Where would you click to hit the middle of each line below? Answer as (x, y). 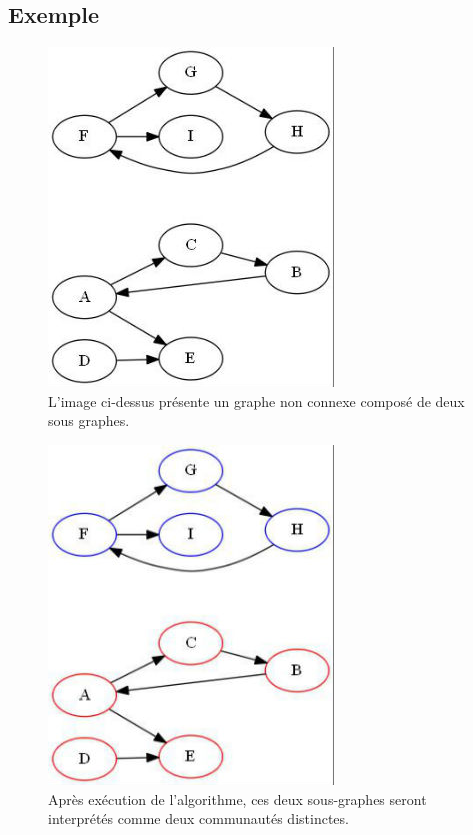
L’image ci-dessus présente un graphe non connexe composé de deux (256, 400)
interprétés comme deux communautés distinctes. (198, 818)
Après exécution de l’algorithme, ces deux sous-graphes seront (237, 798)
